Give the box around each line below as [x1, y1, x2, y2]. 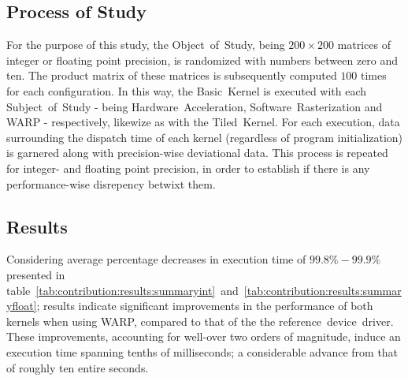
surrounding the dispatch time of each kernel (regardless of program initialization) [6, 129, 403, 145]
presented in [6, 266, 65, 282]
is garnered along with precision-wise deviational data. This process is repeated [6, 144, 388, 161]
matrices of [337, 36, 391, 53]
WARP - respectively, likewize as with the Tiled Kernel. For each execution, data [6, 114, 400, 130]
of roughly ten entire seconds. [6, 359, 149, 375]
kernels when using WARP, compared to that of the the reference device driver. [6, 312, 394, 329]
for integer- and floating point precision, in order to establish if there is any [6, 159, 370, 176]
